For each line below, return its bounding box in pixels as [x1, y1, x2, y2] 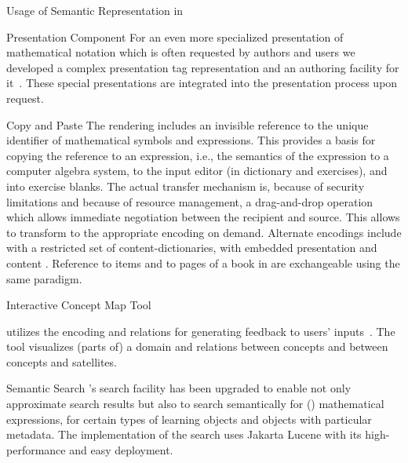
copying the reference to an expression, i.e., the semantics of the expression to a [6, 147, 389, 163]
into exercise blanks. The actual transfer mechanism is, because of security [6, 177, 365, 194]
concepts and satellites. [6, 353, 117, 370]
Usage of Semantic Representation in [6, 2, 184, 18]
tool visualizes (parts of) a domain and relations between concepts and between [6, 338, 388, 355]
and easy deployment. [69, 441, 173, 458]
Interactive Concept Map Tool [6, 297, 151, 313]
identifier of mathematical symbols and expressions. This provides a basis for [6, 132, 376, 148]
